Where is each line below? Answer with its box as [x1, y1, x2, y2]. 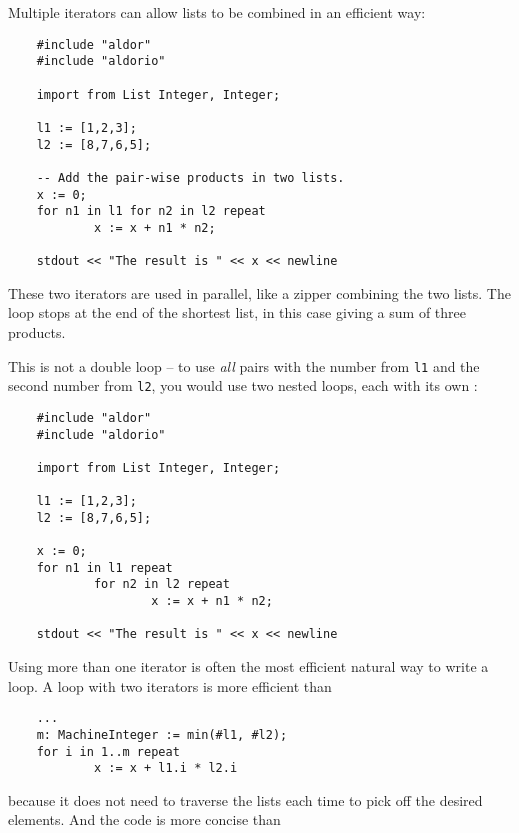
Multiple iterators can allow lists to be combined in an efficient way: [8, 2, 426, 22]
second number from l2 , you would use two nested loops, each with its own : [8, 375, 478, 396]
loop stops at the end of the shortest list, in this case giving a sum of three [8, 302, 466, 323]
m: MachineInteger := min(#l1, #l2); [36, 727, 288, 742]
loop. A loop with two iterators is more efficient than [8, 675, 332, 696]
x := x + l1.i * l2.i [93, 761, 238, 776]
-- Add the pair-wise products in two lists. [36, 170, 345, 185]
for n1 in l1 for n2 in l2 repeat [36, 204, 266, 219]
